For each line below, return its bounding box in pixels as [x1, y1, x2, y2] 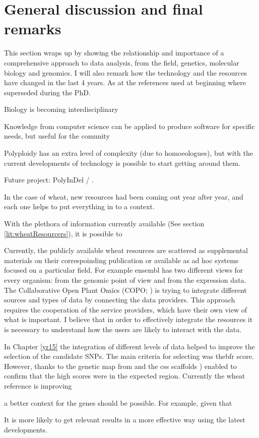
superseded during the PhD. [4, 87, 91, 97]
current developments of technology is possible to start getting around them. [4, 157, 240, 168]
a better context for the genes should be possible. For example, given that [4, 397, 232, 408]
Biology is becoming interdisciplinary [4, 104, 118, 114]
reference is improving [4, 380, 72, 391]
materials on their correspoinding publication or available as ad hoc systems [4, 255, 239, 265]
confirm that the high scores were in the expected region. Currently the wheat [4, 370, 245, 381]
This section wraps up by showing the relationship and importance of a [4, 47, 224, 58]
